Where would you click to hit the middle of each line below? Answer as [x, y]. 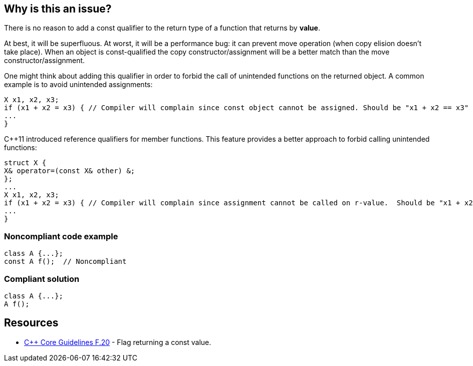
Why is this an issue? [58, 9]
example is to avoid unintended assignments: [78, 85]
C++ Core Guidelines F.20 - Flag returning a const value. [118, 342]
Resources [31, 323]
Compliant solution [42, 279]
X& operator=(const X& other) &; [70, 171]
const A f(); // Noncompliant [65, 262]
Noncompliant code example [61, 236]
